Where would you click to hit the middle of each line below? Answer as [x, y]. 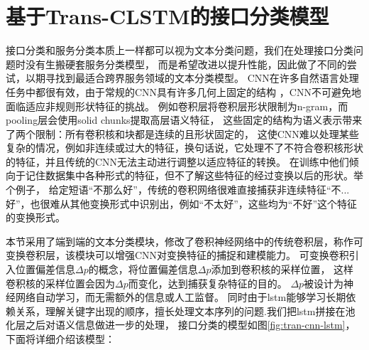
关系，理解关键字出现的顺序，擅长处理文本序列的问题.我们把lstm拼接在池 [185, 311]
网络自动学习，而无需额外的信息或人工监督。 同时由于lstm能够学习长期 [181, 297]
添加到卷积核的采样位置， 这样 [282, 269]
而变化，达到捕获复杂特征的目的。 [208, 283]
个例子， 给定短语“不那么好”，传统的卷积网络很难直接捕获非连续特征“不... [178, 190]
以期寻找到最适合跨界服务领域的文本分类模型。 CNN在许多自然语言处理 [192, 78]
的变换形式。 [35, 217]
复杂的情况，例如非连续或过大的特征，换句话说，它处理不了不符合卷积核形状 [184, 148]
